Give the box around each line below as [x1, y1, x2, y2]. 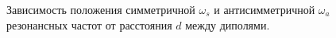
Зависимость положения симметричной [6, 2, 195, 17]
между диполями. [185, 16, 270, 33]
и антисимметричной [214, 2, 315, 17]
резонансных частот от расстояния [6, 16, 172, 33]
